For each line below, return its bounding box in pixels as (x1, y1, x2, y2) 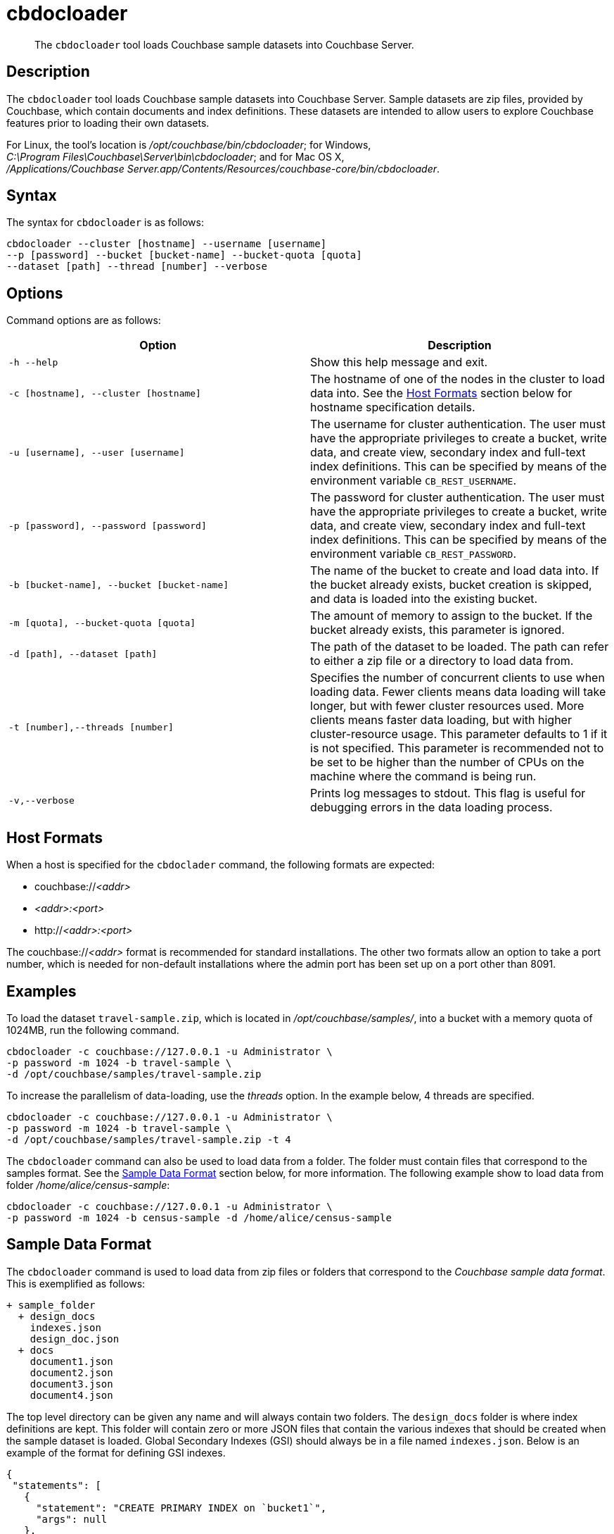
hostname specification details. (310, 400, 475, 415)
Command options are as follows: (6, 314, 161, 327)
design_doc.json (30, 1333, 120, 1345)
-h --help (8, 356, 58, 368)
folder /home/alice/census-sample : (6, 1178, 170, 1191)
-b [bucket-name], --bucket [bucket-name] (8, 579, 229, 590)
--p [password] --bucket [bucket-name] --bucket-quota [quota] (6, 249, 362, 261)
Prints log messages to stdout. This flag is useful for (310, 786, 586, 801)
